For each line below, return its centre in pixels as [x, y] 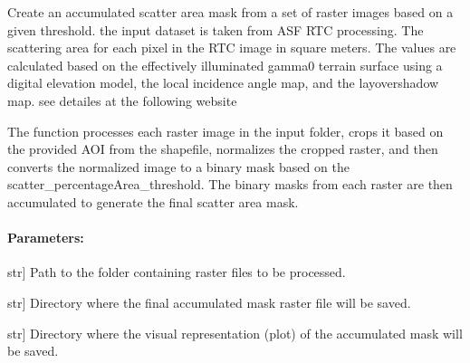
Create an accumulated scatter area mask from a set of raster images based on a [230, 12]
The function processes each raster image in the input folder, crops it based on [225, 131]
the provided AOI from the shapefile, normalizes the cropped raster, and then [223, 149]
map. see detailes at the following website [122, 100]
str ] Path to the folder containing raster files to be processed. [177, 272]
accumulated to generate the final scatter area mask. [153, 201]
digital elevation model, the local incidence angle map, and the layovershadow [223, 83]
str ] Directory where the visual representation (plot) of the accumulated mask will [235, 333]
